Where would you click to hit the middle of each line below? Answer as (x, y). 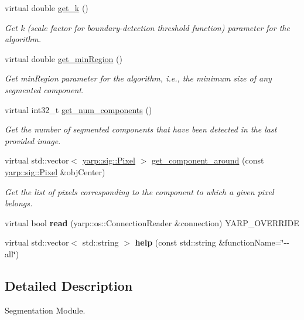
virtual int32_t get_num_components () (78, 109)
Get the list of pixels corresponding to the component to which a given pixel (139, 191)
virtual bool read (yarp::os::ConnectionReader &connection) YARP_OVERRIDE (152, 222)
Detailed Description (69, 285)
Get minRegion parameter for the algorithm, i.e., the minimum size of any (138, 78)
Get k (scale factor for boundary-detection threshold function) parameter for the (147, 27)
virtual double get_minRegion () (64, 58)
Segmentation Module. (45, 310)
